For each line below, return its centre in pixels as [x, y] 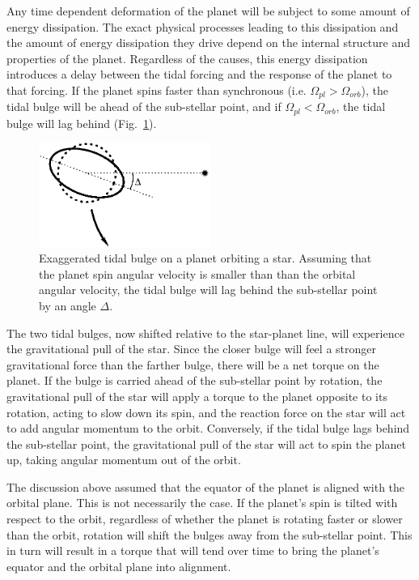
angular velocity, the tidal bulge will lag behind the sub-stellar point [208, 290]
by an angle [68, 305]
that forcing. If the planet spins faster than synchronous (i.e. [157, 90]
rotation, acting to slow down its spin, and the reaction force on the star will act [206, 412]
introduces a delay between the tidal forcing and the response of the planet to [199, 74]
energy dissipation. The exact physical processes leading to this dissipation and [203, 26]
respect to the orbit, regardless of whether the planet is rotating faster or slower [205, 519]
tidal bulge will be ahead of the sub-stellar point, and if [144, 107]
